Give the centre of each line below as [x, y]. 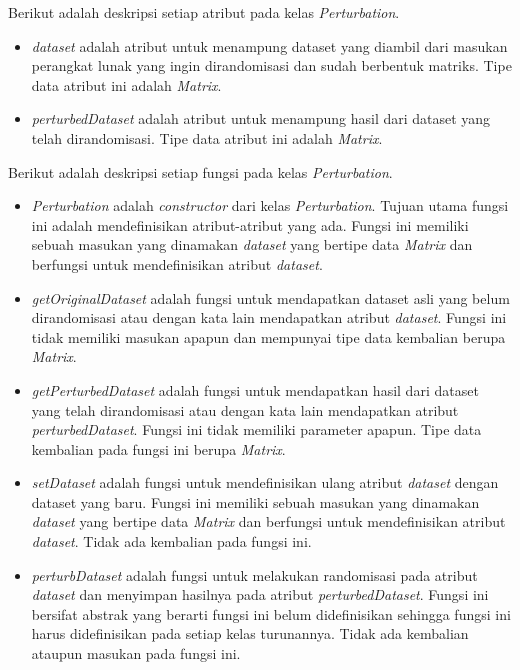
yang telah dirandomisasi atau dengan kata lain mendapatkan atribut [245, 409]
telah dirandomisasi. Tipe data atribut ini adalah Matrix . [207, 137]
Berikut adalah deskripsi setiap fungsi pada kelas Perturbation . [200, 171]
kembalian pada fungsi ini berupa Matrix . [158, 448]
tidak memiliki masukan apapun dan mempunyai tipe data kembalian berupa [268, 336]
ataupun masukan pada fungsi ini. [136, 653]
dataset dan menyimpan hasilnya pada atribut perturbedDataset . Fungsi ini [260, 594]
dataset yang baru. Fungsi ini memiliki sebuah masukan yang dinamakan [255, 501]
